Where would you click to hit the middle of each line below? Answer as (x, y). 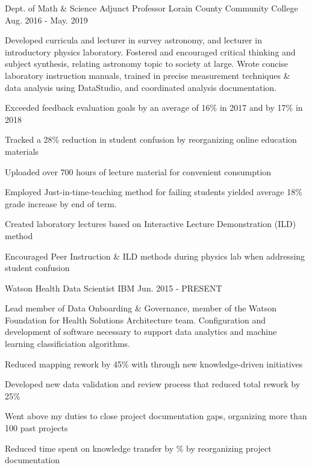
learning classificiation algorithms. (67, 344)
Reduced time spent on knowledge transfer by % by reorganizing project (138, 448)
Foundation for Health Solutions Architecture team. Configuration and (135, 320)
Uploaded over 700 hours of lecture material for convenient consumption (138, 171)
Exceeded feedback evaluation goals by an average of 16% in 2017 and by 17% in (154, 108)
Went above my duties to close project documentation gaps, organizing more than (156, 416)
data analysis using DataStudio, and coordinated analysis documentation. (141, 87)
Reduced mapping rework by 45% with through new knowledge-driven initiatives (154, 363)
